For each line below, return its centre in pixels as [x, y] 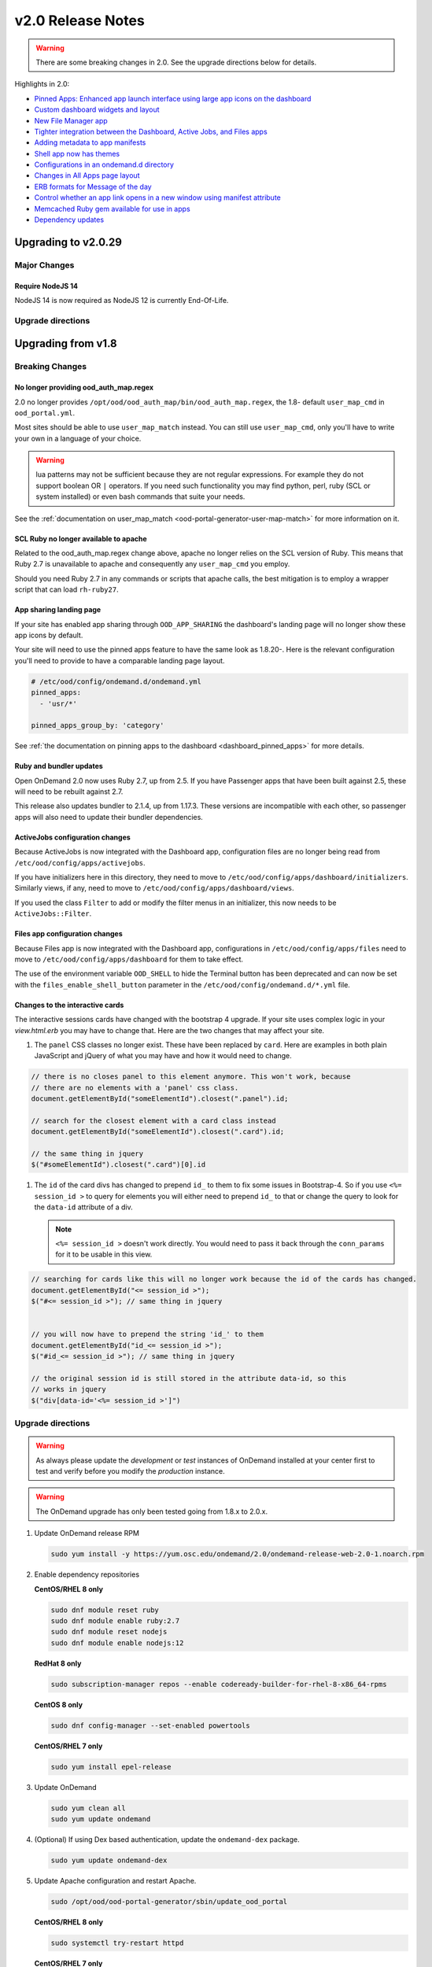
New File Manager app [71, 120]
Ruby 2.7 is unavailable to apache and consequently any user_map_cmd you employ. [152, 564]
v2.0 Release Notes [79, 20]
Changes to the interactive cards [69, 1005]
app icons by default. [49, 635]
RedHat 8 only [58, 1663]
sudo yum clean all [88, 1808]
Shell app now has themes [77, 153]
